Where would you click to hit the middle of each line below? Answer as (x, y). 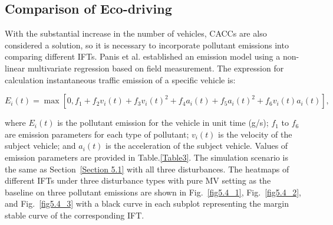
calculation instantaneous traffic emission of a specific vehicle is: (120, 79)
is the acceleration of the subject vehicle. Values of (197, 146)
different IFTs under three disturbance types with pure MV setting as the (138, 180)
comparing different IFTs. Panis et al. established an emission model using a (143, 56)
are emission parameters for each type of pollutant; (97, 134)
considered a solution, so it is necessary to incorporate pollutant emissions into (147, 45)
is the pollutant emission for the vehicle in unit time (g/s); (163, 123)
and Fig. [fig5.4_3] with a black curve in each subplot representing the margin (147, 203)
